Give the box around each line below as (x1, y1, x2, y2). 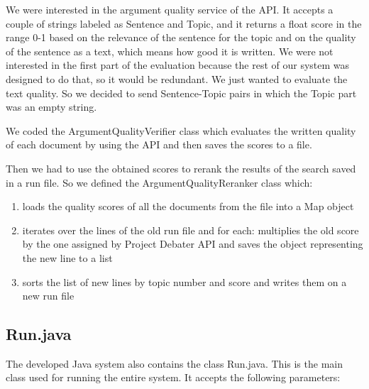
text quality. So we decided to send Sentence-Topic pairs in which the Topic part (6, 85, 357, 100)
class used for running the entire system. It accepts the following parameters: (6, 370, 341, 385)
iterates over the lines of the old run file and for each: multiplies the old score (22, 222, 359, 237)
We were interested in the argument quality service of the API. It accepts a (6, 2, 334, 16)
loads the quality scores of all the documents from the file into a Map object (22, 199, 354, 214)
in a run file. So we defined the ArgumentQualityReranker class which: (6, 175, 313, 190)
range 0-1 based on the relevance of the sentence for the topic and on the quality (6, 30, 356, 45)
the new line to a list (22, 250, 113, 265)
